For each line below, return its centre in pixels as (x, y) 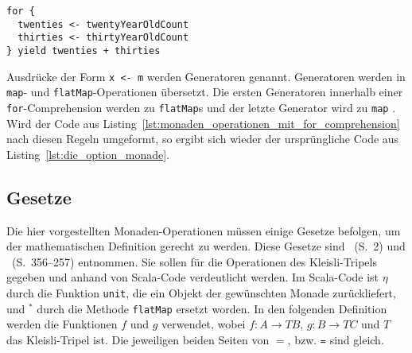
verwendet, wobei (204, 324)
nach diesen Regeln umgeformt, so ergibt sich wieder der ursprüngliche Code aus (203, 139)
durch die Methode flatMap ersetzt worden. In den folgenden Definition (212, 308)
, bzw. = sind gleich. (336, 339)
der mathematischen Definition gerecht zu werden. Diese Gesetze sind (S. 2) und (206, 246)
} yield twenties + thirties (84, 50)
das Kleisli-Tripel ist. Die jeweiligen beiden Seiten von (138, 339)
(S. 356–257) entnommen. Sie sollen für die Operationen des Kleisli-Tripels (194, 261)
